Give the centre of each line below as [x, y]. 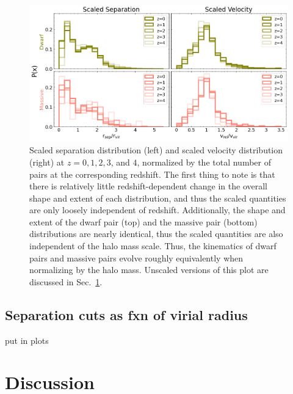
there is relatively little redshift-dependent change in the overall [148, 186]
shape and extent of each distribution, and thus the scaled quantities [158, 198]
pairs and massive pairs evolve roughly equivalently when [136, 257]
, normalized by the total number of [204, 162]
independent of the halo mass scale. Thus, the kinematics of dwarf [153, 246]
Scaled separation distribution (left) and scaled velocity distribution [156, 150]
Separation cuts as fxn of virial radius [126, 314]
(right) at [47, 162]
